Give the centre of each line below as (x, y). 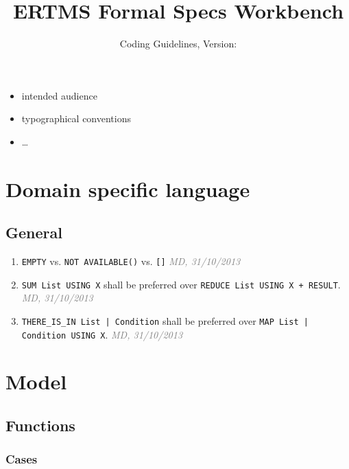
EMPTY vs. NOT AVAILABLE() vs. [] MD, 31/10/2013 (131, 261)
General (34, 232)
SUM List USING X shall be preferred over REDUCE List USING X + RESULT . (181, 284)
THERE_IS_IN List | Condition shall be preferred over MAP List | (165, 320)
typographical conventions (76, 118)
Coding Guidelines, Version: (178, 44)
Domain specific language (128, 188)
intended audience (59, 95)
